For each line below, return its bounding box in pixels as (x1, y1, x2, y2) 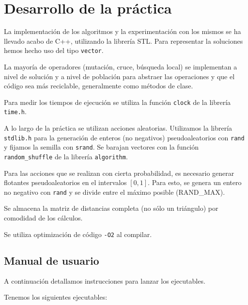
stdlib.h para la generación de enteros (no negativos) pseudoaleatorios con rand (4, 132, 245, 142)
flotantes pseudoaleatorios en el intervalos (4, 177, 127, 187)
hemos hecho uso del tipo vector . (4, 45, 104, 55)
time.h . (4, 106, 27, 117)
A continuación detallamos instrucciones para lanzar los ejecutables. (4, 275, 205, 286)
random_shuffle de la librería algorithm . (4, 151, 128, 161)
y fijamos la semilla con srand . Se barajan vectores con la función (4, 142, 199, 152)
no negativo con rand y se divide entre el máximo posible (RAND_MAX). (4, 186, 225, 197)
